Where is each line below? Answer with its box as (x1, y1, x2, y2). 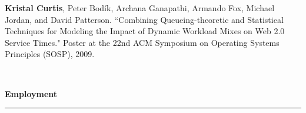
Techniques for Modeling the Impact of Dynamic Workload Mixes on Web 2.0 (5, 25, 285, 37)
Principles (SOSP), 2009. (5, 48, 95, 60)
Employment (5, 87, 58, 99)
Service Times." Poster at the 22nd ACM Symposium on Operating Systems (5, 36, 280, 48)
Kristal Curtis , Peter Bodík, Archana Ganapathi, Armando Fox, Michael (5, 2, 275, 14)
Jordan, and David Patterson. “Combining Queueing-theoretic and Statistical (5, 13, 284, 25)
